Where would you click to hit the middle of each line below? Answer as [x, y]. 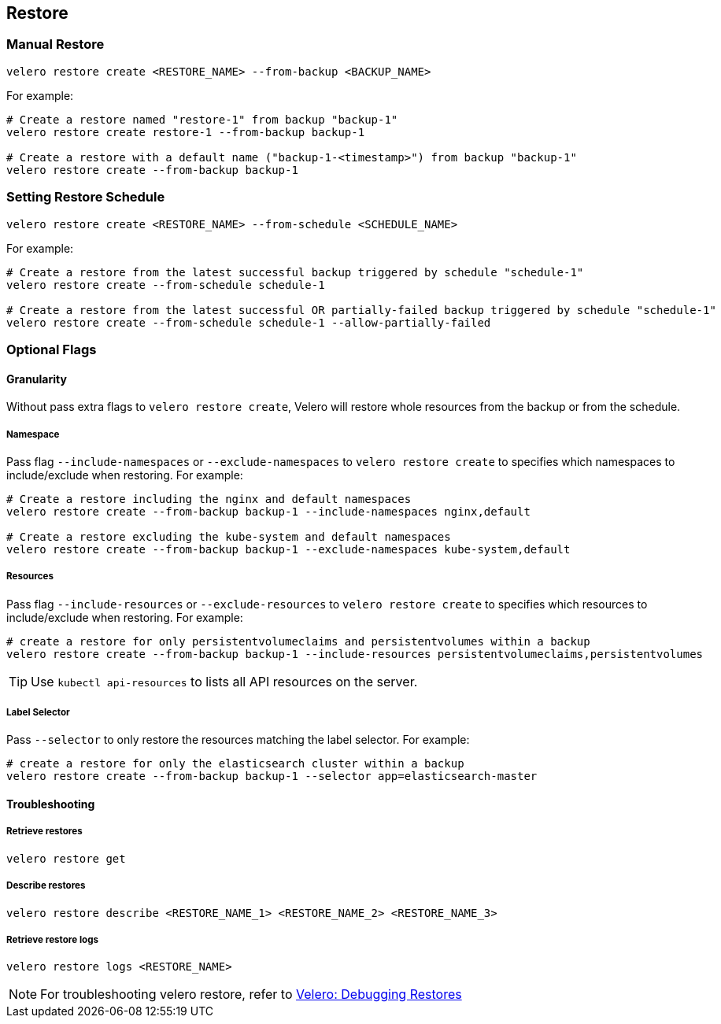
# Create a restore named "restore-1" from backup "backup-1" [202, 119]
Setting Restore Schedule [86, 197]
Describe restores [46, 886]
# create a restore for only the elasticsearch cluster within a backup [235, 764]
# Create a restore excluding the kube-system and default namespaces [229, 536]
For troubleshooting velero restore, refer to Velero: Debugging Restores [251, 994]
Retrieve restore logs [53, 940]
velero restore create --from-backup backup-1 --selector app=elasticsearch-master [272, 776]
